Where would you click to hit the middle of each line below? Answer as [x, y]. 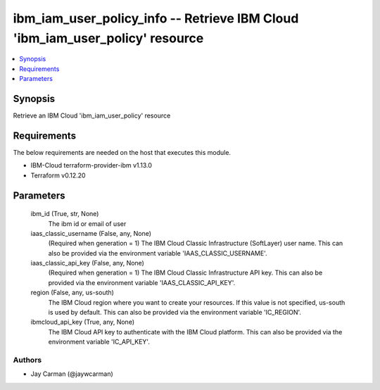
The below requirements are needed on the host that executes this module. [122, 152]
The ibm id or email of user [87, 224]
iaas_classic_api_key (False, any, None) [87, 263]
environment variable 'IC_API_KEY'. [99, 342]
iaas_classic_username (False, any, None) [91, 233]
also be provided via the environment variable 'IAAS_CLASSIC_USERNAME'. [158, 253]
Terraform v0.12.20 [58, 175]
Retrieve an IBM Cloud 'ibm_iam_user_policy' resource [92, 115]
